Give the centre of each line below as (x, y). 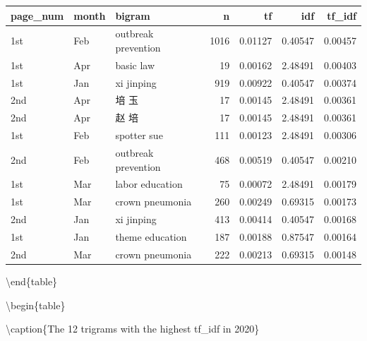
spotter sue (139, 135)
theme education (151, 236)
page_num (37, 15)
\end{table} (32, 281)
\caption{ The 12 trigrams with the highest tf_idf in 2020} (133, 329)
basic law (135, 65)
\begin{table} (36, 305)
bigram (133, 15)
